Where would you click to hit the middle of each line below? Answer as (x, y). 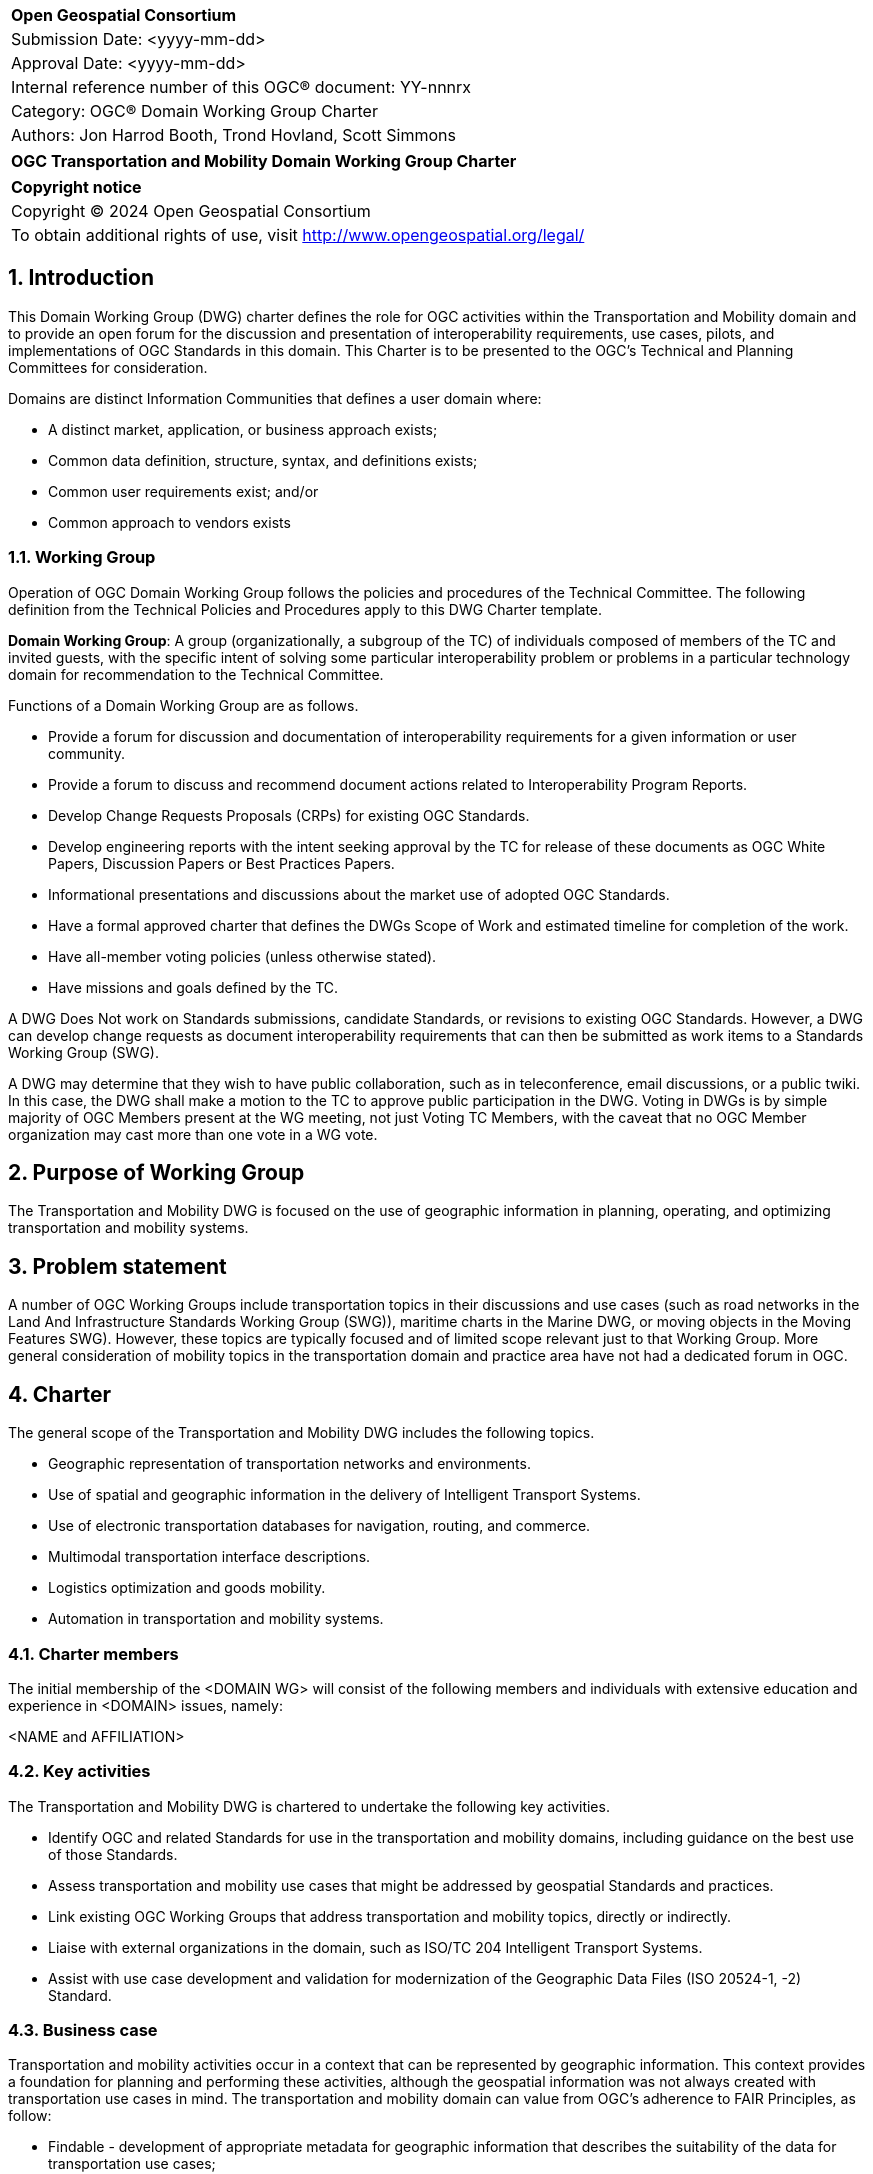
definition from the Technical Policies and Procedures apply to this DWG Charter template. (305, 609)
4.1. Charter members (93, 1653)
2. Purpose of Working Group (156, 1173)
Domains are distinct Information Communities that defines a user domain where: (275, 398)
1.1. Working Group (82, 557)
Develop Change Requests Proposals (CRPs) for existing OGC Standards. (289, 815)
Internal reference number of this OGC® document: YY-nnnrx (241, 87)
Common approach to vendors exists (169, 522)
